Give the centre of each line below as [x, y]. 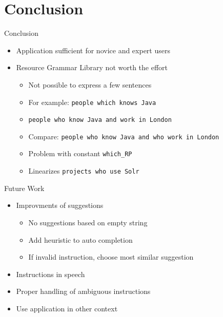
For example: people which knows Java [92, 102]
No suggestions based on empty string [88, 222]
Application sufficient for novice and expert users [93, 50]
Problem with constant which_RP [80, 153]
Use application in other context [67, 308]
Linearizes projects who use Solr [84, 171]
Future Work [24, 188]
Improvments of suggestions [60, 205]
